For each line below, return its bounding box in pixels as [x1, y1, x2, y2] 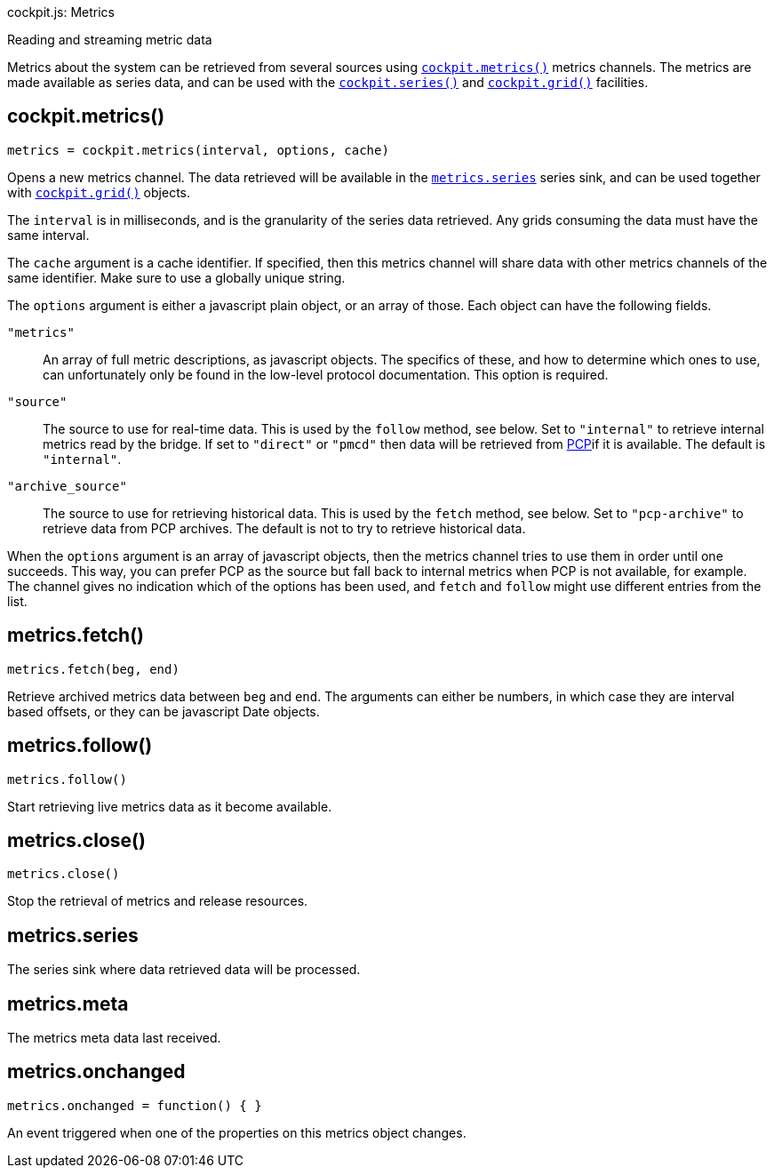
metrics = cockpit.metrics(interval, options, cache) [7, 142, 389, 157]
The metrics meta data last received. [7, 1030, 221, 1046]
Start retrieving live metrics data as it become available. [7, 798, 332, 814]
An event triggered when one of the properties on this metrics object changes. [7, 1124, 467, 1140]
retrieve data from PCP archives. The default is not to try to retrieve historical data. [43, 520, 526, 536]
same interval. [7, 227, 90, 243]
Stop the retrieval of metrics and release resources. [7, 893, 308, 909]
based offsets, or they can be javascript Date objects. [7, 703, 320, 719]
